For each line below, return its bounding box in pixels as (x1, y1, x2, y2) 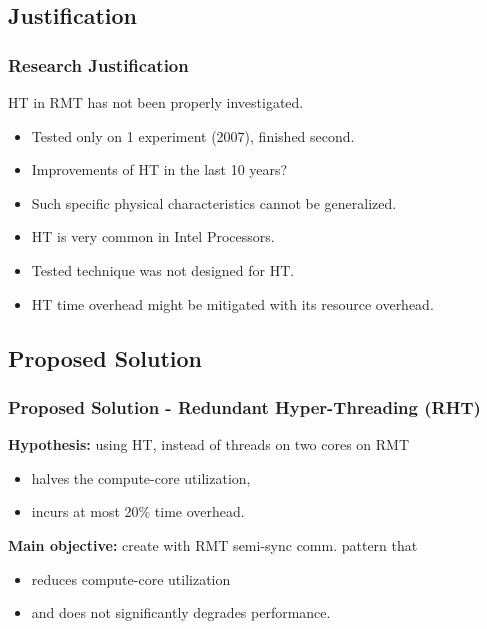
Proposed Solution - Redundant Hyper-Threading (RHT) (8, 394, 481, 419)
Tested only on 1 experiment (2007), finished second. (31, 125, 355, 146)
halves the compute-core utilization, (31, 467, 251, 488)
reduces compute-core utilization (31, 568, 231, 589)
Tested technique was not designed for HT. (31, 259, 295, 280)
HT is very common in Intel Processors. (31, 226, 275, 247)
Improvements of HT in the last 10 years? (31, 159, 288, 180)
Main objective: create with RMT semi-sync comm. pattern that (8, 534, 418, 555)
